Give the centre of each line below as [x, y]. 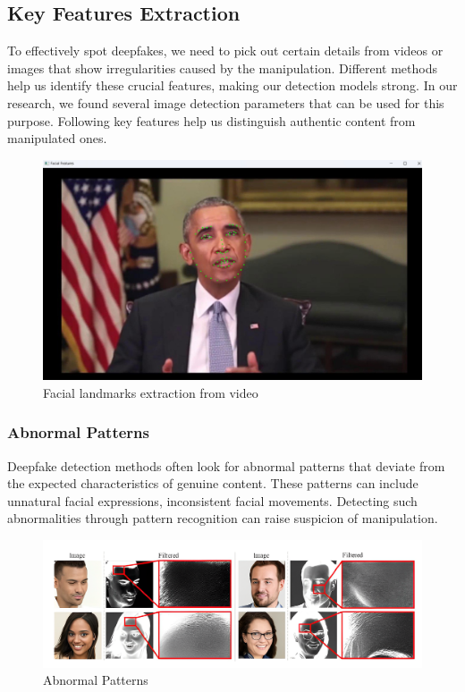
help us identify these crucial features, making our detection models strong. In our [232, 85]
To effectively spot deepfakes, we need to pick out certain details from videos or [225, 51]
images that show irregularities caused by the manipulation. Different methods [223, 68]
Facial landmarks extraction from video [151, 392]
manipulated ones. [57, 138]
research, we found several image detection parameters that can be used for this [226, 102]
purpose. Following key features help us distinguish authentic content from [211, 120]
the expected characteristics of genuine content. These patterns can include [213, 483]
